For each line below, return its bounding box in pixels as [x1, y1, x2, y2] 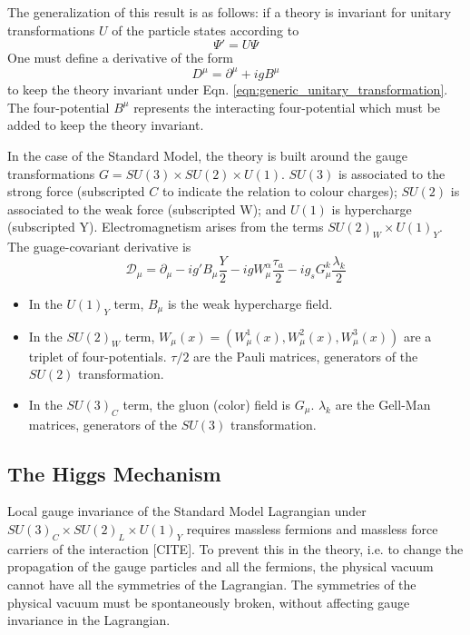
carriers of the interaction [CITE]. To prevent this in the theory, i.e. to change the [7, 539, 464, 558]
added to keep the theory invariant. [7, 115, 204, 134]
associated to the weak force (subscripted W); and [7, 199, 287, 218]
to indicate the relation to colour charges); [162, 182, 397, 201]
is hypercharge [331, 199, 412, 218]
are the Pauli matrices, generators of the [193, 346, 418, 365]
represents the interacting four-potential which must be [133, 97, 441, 116]
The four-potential [7, 97, 110, 116]
